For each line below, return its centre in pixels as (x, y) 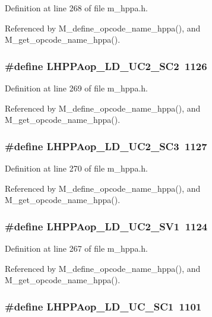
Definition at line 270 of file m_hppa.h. (76, 168)
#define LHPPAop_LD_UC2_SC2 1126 (106, 66)
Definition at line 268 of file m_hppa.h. (76, 8)
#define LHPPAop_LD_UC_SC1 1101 (103, 306)
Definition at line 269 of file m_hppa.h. (76, 88)
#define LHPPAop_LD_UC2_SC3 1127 (106, 146)
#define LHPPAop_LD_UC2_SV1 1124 (106, 226)
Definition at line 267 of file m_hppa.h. (76, 248)
